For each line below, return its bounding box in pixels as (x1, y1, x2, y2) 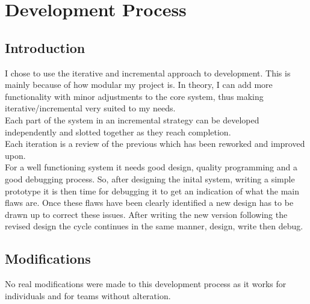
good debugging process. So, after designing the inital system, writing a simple (5, 172, 295, 185)
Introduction (5, 38, 85, 57)
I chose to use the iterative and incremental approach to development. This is (5, 66, 291, 79)
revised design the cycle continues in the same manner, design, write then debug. (5, 220, 303, 232)
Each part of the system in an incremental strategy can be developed (5, 113, 259, 126)
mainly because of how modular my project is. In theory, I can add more (5, 78, 273, 91)
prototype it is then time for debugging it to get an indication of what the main (5, 184, 300, 197)
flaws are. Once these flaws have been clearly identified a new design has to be (5, 196, 294, 209)
